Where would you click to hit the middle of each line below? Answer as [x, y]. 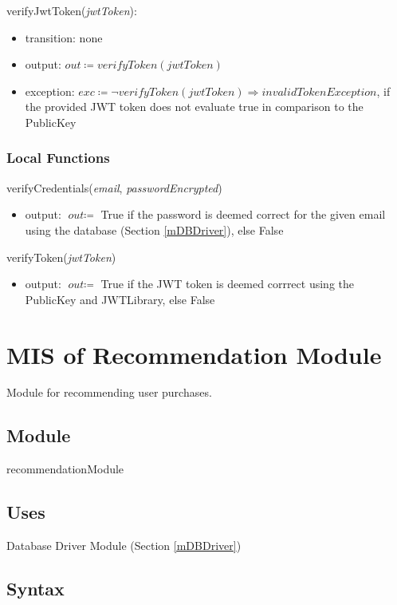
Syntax [35, 589]
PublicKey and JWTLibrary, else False [120, 299]
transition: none [64, 37]
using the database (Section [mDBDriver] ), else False [154, 229]
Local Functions [58, 158]
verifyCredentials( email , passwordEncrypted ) [114, 187]
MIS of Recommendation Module [194, 354]
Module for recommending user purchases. [109, 392]
